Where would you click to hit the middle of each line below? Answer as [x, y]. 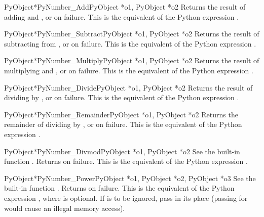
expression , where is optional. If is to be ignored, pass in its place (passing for [126, 198]
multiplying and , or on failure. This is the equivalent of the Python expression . [129, 70]
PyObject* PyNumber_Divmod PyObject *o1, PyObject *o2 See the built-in [122, 151]
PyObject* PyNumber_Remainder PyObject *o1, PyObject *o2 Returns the [121, 114]
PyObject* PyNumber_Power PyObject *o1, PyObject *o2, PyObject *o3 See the [130, 178]
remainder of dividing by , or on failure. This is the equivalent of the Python [123, 124]
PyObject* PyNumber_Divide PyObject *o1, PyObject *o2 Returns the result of [128, 87]
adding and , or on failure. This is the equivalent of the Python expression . [122, 16]
